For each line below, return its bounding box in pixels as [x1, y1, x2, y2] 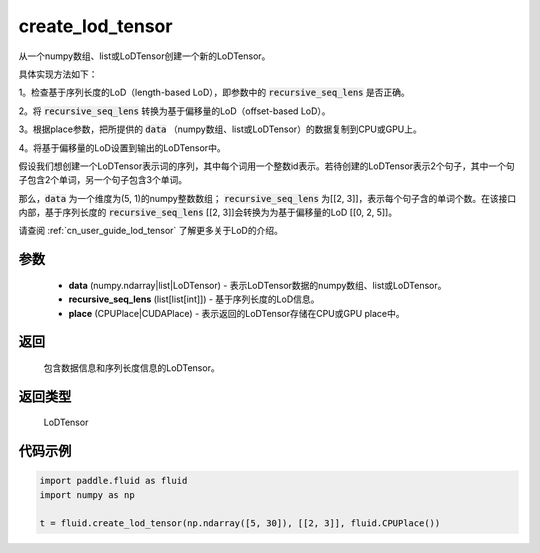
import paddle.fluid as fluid [39, 475, 188, 487]
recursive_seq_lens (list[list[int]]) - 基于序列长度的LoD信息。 [68, 293, 320, 305]
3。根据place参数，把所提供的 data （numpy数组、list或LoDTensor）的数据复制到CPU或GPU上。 [18, 123, 422, 135]
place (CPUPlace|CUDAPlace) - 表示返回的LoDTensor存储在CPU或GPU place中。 [68, 307, 405, 319]
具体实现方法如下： [18, 68, 98, 80]
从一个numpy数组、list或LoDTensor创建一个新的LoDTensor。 [18, 50, 271, 62]
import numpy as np [39, 489, 135, 500]
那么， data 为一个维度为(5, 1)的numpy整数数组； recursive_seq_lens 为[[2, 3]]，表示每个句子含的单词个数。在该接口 [18, 192, 517, 204]
